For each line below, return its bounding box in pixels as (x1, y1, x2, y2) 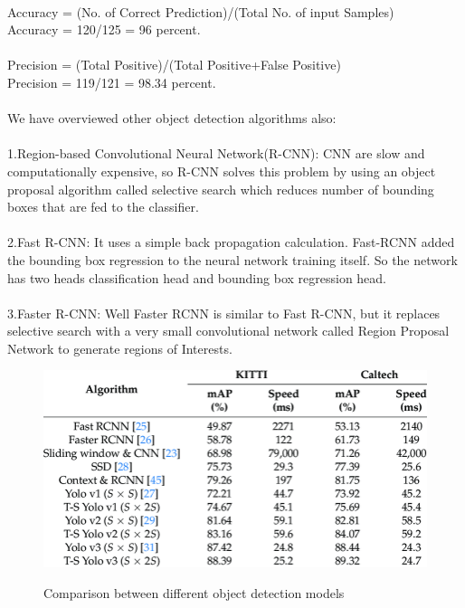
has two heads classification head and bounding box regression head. (7, 268, 387, 287)
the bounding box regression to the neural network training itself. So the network (7, 250, 458, 269)
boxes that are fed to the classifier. (7, 197, 199, 216)
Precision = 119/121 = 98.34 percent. (7, 72, 216, 91)
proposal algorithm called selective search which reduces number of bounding (7, 179, 434, 198)
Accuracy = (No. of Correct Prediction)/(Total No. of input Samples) (7, 2, 394, 21)
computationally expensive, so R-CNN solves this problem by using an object (7, 161, 436, 180)
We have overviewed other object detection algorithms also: (7, 109, 337, 128)
